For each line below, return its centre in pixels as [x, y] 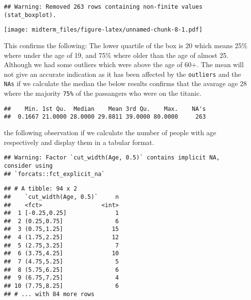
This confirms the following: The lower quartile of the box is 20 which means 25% [126, 45]
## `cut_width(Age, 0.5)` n [62, 197]
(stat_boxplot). [30, 15]
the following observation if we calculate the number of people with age [110, 132]
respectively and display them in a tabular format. [79, 142]
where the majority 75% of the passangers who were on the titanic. [103, 93]
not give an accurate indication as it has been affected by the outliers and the [123, 74]
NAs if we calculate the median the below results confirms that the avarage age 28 [125, 83]
